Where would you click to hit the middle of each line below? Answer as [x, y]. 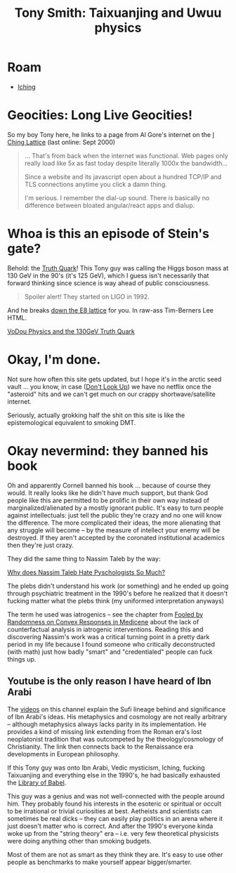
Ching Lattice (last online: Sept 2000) [61, 142]
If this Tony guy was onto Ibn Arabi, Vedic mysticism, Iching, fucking [106, 768]
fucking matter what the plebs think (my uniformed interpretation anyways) [116, 600]
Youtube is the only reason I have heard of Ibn [110, 682]
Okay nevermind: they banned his [108, 451]
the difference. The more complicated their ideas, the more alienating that [114, 523]
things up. [22, 659]
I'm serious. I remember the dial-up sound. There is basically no [117, 197]
